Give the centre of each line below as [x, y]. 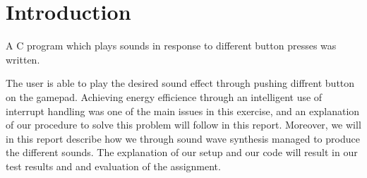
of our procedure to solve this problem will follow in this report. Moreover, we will [183, 125]
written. [23, 59]
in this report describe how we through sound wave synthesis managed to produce [183, 138]
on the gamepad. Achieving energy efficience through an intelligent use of [164, 96]
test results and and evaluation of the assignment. [113, 166]
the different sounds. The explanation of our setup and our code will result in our [182, 152]
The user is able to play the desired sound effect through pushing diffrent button [180, 83]
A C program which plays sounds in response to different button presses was [171, 46]
